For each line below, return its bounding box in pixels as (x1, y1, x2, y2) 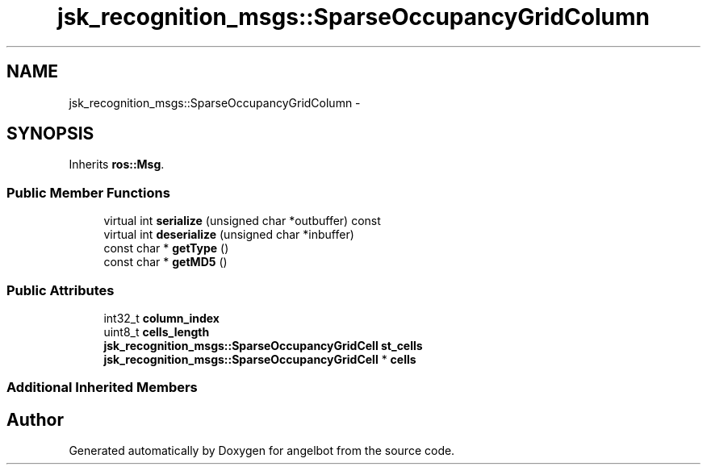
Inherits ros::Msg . (69, 157, 165, 172)
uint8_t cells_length (103, 324, 210, 339)
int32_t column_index (103, 311, 220, 325)
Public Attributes (6, 281, 115, 298)
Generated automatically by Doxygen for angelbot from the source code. (69, 444, 455, 458)
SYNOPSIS (6, 123, 94, 144)
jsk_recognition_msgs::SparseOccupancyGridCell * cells (103, 352, 416, 366)
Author (6, 409, 64, 430)
